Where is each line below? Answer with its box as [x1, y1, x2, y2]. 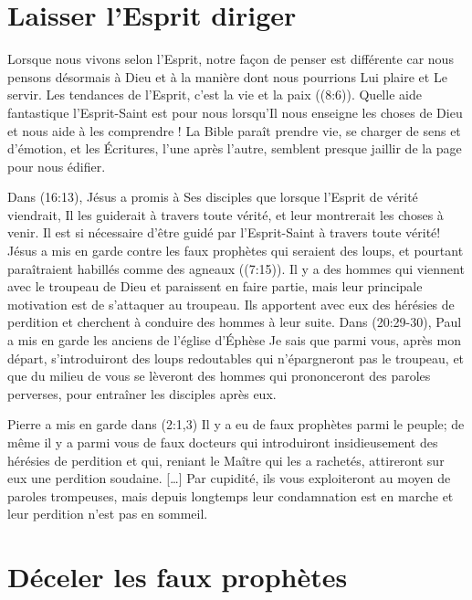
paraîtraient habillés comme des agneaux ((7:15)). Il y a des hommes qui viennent [7, 258, 465, 278]
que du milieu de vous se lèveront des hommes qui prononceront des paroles [7, 366, 431, 385]
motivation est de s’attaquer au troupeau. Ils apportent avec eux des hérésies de [7, 294, 455, 313]
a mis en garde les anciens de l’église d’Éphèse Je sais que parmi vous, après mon [7, 331, 461, 350]
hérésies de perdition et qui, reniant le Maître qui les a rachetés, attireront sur [7, 450, 445, 469]
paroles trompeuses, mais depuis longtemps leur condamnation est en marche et [7, 486, 454, 505]
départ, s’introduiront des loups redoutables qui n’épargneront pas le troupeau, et [7, 348, 465, 367]
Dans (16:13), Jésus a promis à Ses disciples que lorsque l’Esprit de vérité [7, 187, 418, 206]
